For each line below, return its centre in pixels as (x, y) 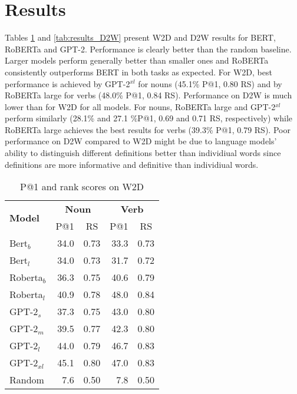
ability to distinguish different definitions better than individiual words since (143, 153)
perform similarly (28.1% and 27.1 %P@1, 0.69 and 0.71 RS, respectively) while (148, 118)
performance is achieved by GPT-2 (67, 83)
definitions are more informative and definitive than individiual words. (132, 164)
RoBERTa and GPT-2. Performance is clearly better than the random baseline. (148, 49)
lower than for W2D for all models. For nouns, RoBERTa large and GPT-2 (140, 106)
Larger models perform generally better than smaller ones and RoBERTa (137, 60)
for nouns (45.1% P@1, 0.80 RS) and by (210, 83)
